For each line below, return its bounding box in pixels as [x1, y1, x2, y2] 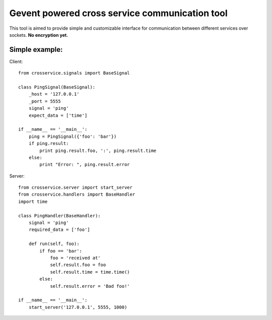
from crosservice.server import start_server [18, 185, 133, 191]
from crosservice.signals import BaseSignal [18, 70, 130, 76]
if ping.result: [28, 141, 69, 146]
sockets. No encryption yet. [9, 32, 69, 38]
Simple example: [9, 45, 63, 54]
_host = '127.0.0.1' [28, 91, 80, 97]
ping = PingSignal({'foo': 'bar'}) [28, 133, 117, 139]
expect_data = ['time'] [28, 112, 88, 118]
